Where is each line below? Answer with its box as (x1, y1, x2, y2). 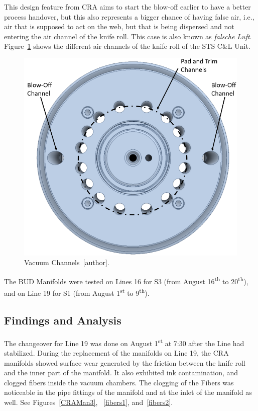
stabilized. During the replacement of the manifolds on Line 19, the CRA (4, 347, 229, 358)
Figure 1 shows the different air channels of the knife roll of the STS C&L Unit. (4, 41, 250, 51)
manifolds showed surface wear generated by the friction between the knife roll (4, 357, 245, 368)
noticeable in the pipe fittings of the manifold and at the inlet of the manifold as (4, 387, 252, 397)
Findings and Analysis (4, 312, 121, 327)
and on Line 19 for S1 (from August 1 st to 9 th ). (4, 286, 150, 298)
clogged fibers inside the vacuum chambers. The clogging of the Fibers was (4, 377, 234, 387)
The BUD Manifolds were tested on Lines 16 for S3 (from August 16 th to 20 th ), (4, 274, 248, 286)
